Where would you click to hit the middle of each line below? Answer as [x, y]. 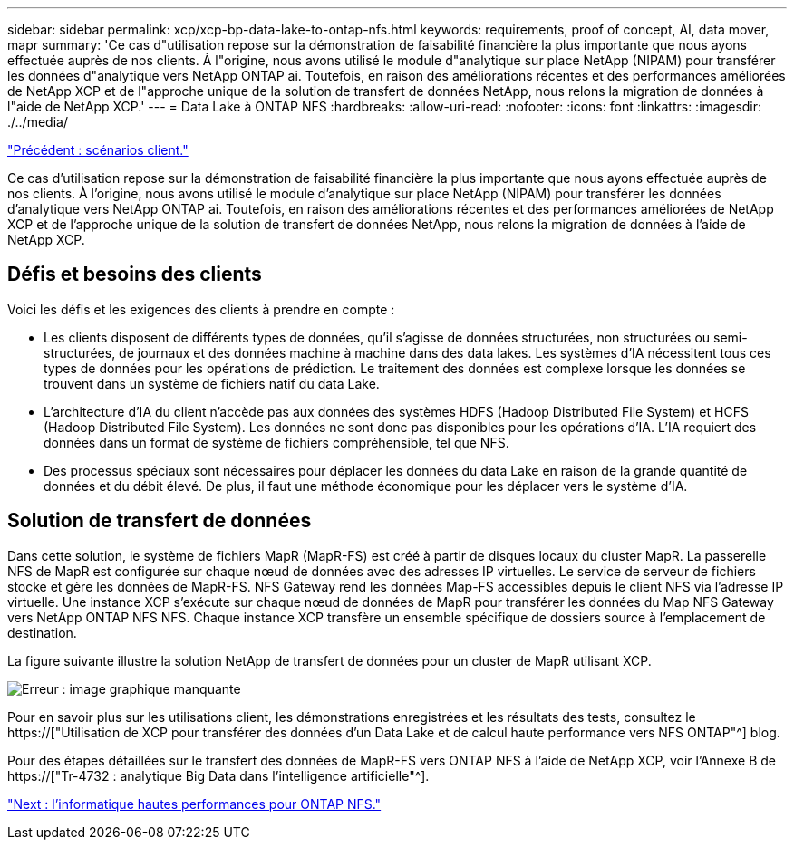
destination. [42, 632]
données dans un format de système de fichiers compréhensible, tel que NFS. [276, 442]
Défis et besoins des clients [135, 274]
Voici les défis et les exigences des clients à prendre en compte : [201, 309]
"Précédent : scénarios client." [98, 150]
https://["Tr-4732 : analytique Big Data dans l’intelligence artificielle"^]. [218, 775]
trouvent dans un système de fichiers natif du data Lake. [212, 383]
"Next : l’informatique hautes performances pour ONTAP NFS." [194, 804]
